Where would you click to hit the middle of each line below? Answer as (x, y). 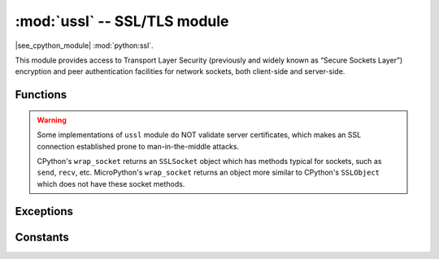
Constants (42, 237)
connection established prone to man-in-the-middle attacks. (138, 146)
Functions (41, 95)
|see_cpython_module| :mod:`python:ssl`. (84, 45)
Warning (52, 120)
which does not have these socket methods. (111, 183)
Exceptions (44, 211)
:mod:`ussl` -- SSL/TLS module (122, 21)
